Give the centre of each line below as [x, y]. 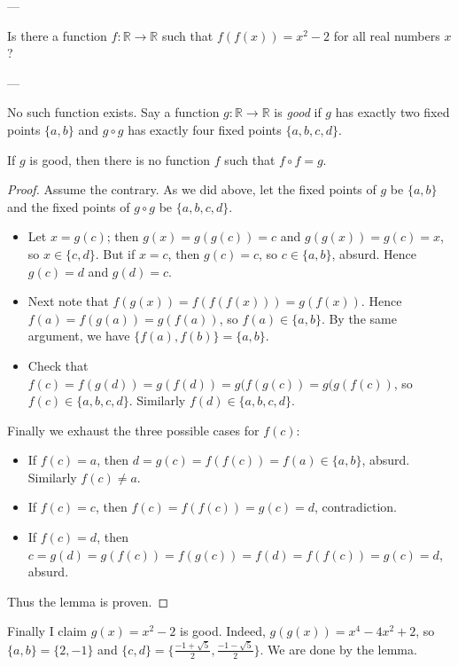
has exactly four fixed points [205, 129]
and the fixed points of [69, 206]
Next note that [68, 301]
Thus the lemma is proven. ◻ [88, 601]
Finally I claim [47, 631]
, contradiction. [356, 507]
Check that [58, 365]
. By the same [359, 318]
